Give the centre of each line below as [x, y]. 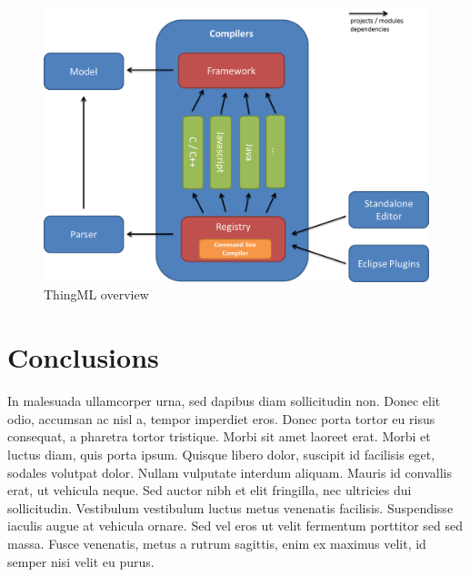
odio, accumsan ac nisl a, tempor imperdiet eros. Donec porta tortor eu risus [221, 418]
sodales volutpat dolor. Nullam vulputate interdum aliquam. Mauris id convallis [230, 472]
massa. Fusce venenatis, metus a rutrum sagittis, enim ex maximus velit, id [217, 543]
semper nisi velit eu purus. [81, 561]
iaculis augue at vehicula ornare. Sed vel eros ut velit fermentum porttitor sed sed [235, 526]
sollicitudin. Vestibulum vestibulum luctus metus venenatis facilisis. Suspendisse [230, 507]
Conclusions [83, 357]
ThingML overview [96, 294]
